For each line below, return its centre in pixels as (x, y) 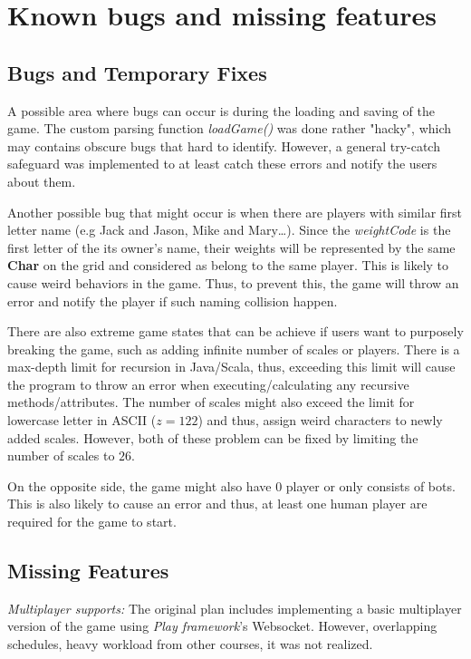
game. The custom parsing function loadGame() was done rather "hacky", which (230, 128)
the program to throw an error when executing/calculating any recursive (208, 384)
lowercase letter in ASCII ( (82, 420)
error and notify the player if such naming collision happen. (173, 300)
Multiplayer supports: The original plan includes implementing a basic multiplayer (235, 608)
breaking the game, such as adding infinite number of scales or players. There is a (234, 349)
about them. (42, 181)
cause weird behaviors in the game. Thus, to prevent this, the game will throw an (233, 282)
